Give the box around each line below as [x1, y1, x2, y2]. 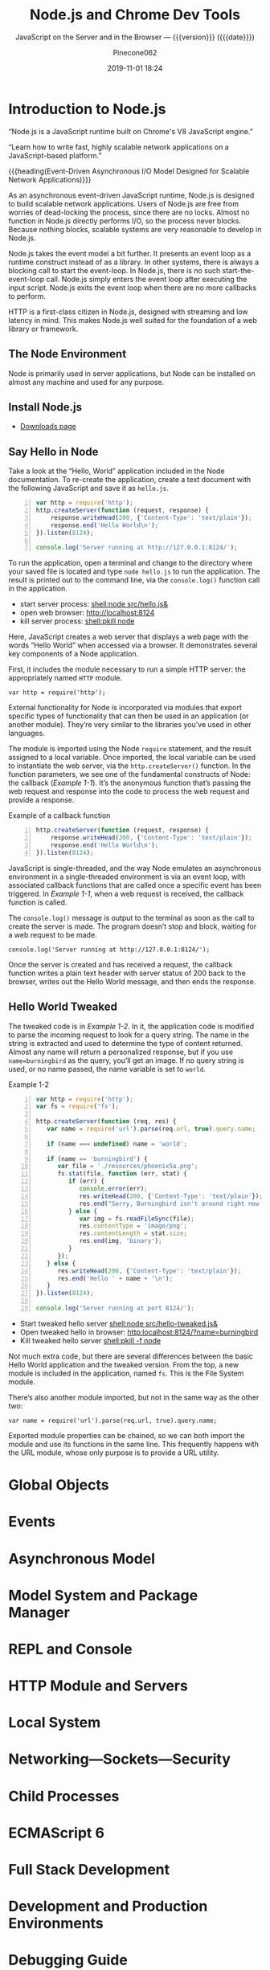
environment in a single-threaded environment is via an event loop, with [8, 872, 246, 881]
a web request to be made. [8, 930, 98, 939]
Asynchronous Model [8, 1549, 155, 1567]
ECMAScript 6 [8, 1824, 104, 1841]
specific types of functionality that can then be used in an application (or [8, 711, 249, 721]
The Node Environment [8, 347, 127, 361]
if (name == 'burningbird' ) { [47, 1155, 148, 1163]
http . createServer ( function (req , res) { [35, 1118, 177, 1126]
